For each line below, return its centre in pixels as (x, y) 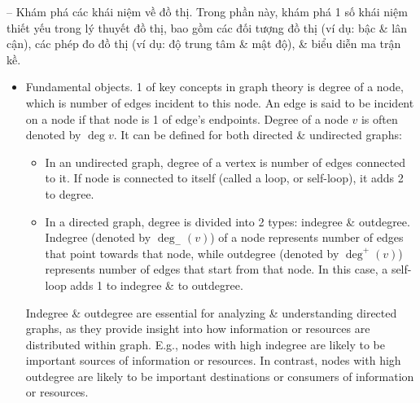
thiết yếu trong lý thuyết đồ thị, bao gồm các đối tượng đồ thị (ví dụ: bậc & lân (207, 27)
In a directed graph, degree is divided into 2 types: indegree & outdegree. (227, 221)
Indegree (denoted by (98, 237)
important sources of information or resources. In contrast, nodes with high (213, 360)
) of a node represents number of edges (307, 237)
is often (379, 118)
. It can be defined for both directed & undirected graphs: (258, 135)
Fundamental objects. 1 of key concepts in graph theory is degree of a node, (214, 87)
